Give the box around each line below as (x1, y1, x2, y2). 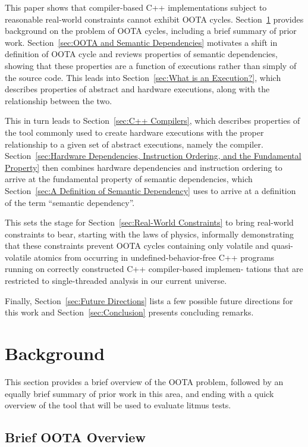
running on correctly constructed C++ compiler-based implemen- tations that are (5, 262, 303, 275)
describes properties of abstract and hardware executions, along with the (5, 83, 270, 95)
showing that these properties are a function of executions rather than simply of (5, 59, 297, 71)
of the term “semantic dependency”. (5, 196, 135, 208)
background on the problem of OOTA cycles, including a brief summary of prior (5, 24, 297, 37)
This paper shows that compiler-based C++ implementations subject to (5, 1, 267, 13)
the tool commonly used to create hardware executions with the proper (5, 126, 264, 138)
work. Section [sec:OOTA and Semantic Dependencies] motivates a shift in (5, 36, 278, 48)
